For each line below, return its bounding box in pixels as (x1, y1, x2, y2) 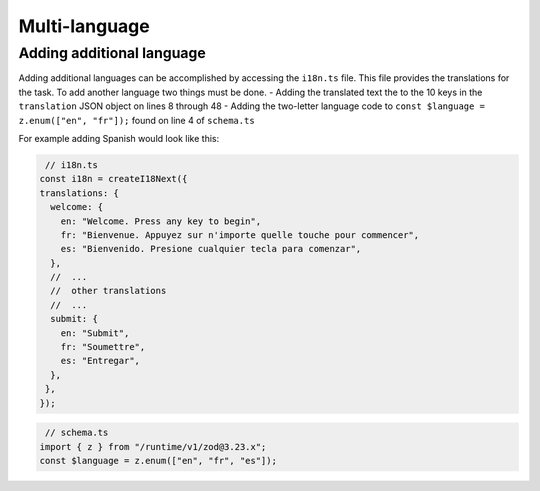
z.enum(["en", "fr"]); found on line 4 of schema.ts (18, 114, 255, 126)
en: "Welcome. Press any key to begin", (60, 215, 262, 227)
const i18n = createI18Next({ (39, 173, 188, 185)
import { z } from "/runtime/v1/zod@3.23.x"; (39, 441, 267, 452)
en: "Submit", (60, 327, 130, 339)
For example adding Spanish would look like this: (18, 132, 220, 144)
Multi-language (18, 15, 150, 37)
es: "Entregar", (60, 355, 140, 367)
